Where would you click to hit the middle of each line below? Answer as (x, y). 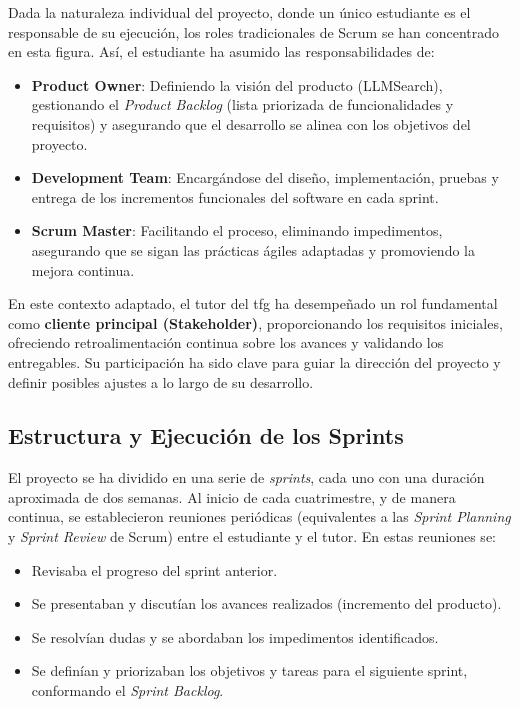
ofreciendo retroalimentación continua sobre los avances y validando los (226, 342)
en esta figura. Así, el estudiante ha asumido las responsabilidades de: (221, 51)
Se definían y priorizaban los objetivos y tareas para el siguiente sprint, (249, 670)
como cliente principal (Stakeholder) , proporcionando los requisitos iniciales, (255, 322)
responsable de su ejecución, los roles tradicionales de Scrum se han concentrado (254, 31)
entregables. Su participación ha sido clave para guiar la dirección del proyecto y (254, 361)
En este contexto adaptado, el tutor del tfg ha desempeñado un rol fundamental (253, 303)
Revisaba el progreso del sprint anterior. (154, 569)
